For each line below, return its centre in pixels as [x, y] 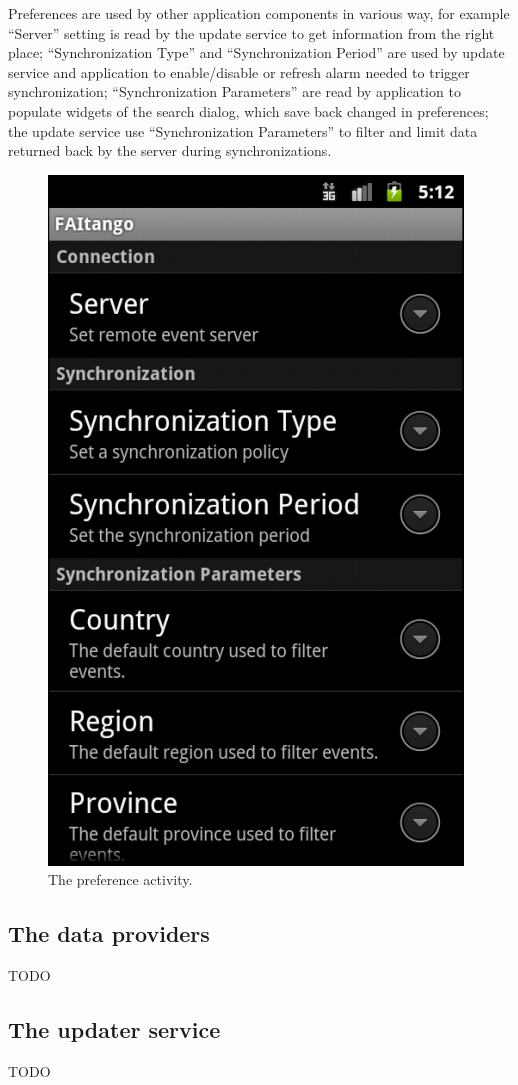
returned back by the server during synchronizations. [170, 150]
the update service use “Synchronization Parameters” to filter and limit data [243, 130]
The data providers [109, 933]
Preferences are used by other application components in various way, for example [259, 13]
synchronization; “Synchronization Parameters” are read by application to [234, 91]
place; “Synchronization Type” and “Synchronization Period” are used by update [256, 52]
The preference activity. [120, 879]
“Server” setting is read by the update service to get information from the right [251, 32]
